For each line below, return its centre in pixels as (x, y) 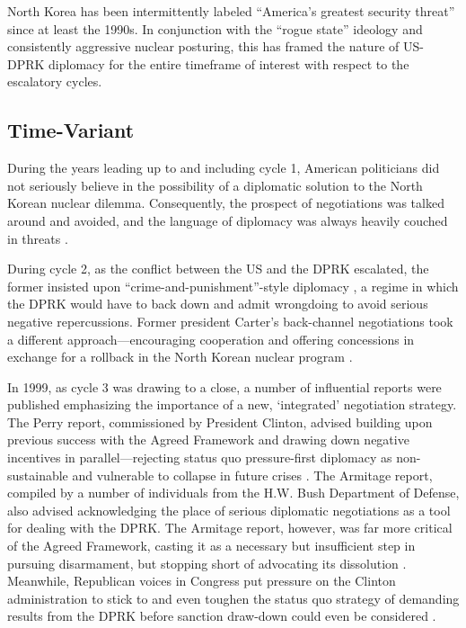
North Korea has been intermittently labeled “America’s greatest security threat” (231, 11)
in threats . (38, 238)
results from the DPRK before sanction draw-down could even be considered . (222, 616)
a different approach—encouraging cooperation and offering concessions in (211, 339)
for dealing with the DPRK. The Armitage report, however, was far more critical (230, 528)
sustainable (38, 475)
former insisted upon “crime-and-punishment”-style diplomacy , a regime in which (233, 286)
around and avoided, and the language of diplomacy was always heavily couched (228, 220)
